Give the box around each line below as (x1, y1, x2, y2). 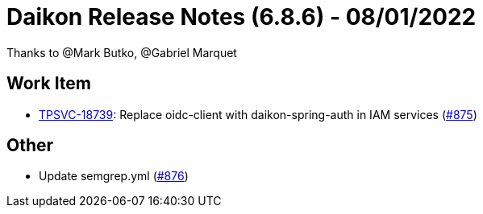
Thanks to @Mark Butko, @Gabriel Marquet (6, 45, 237, 60)
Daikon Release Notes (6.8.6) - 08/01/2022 (6, 3, 477, 31)
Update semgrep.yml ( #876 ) (39, 169, 189, 183)
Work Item (6, 73, 92, 94)
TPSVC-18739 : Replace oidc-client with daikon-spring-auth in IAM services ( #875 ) (39, 107, 477, 121)
